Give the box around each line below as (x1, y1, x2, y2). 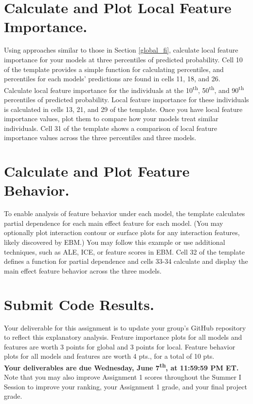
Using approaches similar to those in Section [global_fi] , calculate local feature (4, 45, 238, 55)
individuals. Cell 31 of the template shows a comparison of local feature (4, 123, 217, 133)
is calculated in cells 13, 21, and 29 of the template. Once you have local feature (4, 104, 243, 114)
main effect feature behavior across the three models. (4, 265, 162, 275)
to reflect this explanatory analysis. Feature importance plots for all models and (4, 332, 242, 342)
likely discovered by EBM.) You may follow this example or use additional (4, 237, 225, 247)
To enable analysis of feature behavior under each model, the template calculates (4, 208, 245, 219)
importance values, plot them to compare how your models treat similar (4, 113, 218, 124)
